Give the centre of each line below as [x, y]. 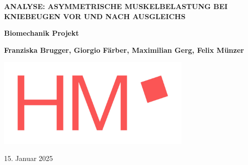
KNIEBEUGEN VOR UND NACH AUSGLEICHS [95, 16]
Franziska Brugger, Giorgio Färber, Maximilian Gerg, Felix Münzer [124, 50]
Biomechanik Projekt [42, 33]
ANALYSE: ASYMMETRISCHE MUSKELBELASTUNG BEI [116, 6]
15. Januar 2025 [29, 158]
